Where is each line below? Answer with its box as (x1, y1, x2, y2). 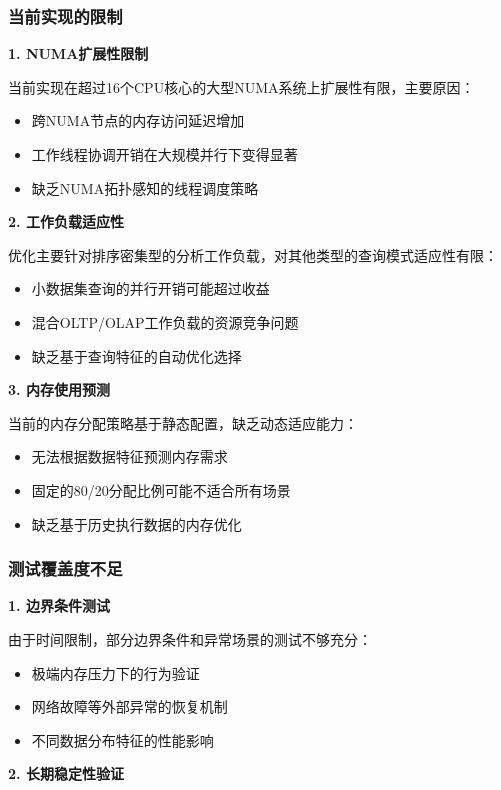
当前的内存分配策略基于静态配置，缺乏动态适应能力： (8, 412, 358, 433)
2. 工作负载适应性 (8, 211, 124, 232)
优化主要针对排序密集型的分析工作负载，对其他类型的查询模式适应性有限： (8, 244, 498, 265)
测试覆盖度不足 (8, 556, 123, 581)
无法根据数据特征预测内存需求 (31, 446, 228, 467)
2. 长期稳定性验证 (8, 763, 124, 784)
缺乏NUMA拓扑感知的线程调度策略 (31, 177, 259, 198)
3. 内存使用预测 (8, 379, 110, 400)
